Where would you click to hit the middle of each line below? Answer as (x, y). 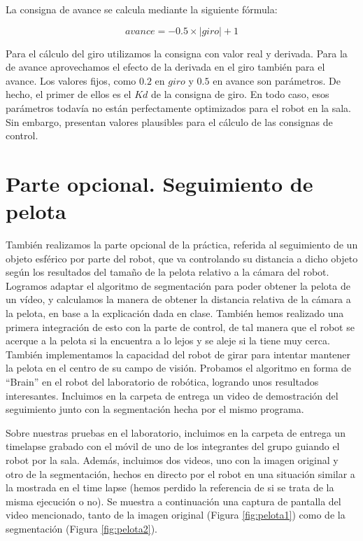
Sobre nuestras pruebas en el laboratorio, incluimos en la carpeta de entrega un (176, 432)
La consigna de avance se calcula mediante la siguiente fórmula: (142, 9)
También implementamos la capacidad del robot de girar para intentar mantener (178, 354)
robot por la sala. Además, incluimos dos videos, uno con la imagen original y (172, 459)
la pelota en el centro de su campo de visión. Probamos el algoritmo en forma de (179, 368)
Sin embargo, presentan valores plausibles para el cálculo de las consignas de (169, 121)
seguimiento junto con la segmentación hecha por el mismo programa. (155, 409)
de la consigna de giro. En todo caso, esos (240, 94)
